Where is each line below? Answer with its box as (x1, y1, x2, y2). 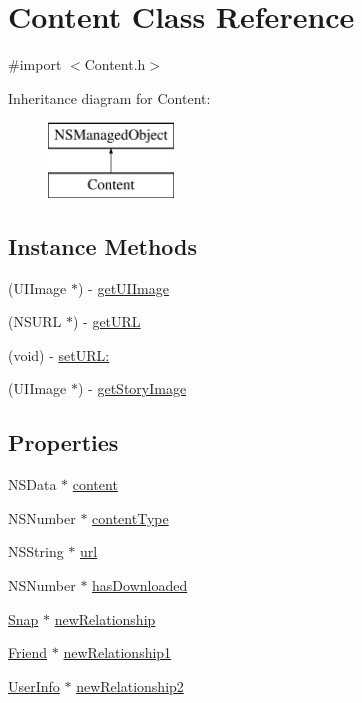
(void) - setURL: (8, 344, 110, 365)
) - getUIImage (78, 277, 169, 298)
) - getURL (72, 311, 141, 332)
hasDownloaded (92, 575, 188, 596)
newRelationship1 (63, 642, 172, 663)
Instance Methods (8, 230, 197, 261)
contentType (92, 507, 169, 528)
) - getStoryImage (78, 378, 187, 399)
